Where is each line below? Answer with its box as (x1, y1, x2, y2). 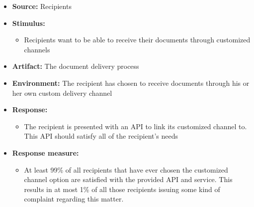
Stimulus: (12, 17, 45, 28)
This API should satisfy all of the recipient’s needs (24, 131, 178, 141)
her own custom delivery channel (12, 87, 112, 98)
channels (24, 44, 50, 54)
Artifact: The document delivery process (12, 61, 139, 71)
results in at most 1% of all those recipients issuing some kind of (24, 184, 220, 194)
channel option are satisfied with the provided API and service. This (24, 174, 233, 185)
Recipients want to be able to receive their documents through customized (24, 34, 251, 45)
